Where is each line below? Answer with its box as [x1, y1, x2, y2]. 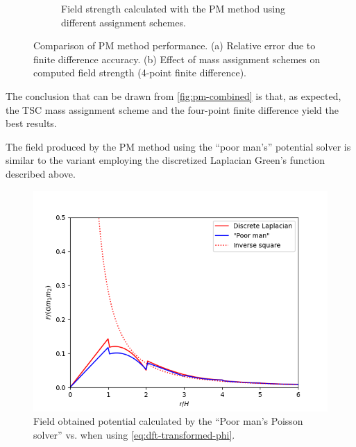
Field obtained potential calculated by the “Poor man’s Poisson [33, 414, 303, 428]
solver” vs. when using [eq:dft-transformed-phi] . [33, 427, 235, 441]
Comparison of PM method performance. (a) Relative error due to [33, 38, 316, 53]
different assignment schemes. [61, 15, 186, 29]
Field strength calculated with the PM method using [61, 1, 285, 15]
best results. [6, 116, 57, 130]
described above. [6, 166, 76, 180]
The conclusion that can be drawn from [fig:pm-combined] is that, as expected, [6, 88, 341, 103]
